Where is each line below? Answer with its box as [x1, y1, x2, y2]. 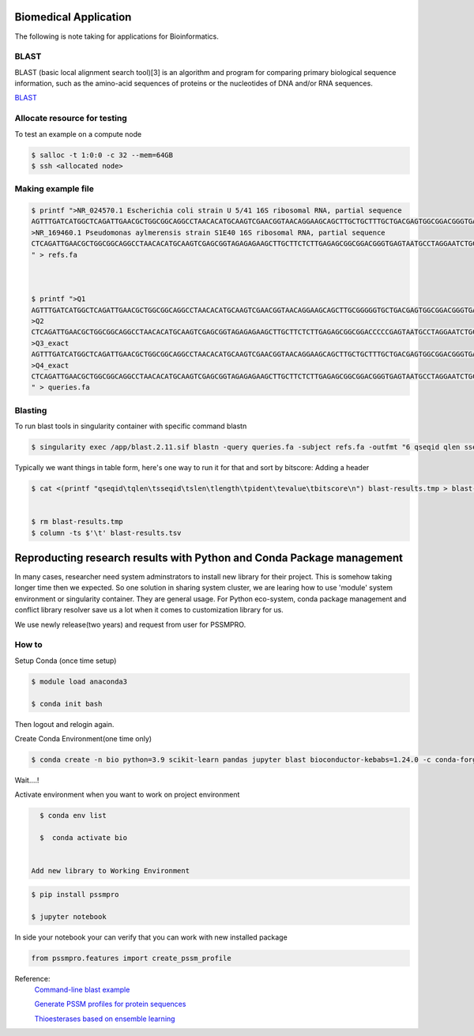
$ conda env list [39, 811, 107, 820]
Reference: [14, 974, 51, 983]
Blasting [14, 405, 47, 416]
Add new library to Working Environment [31, 866, 190, 876]
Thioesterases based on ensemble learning [34, 1014, 175, 1023]
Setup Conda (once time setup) [14, 656, 117, 665]
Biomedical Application [14, 10, 132, 24]
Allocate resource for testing [14, 113, 128, 124]
